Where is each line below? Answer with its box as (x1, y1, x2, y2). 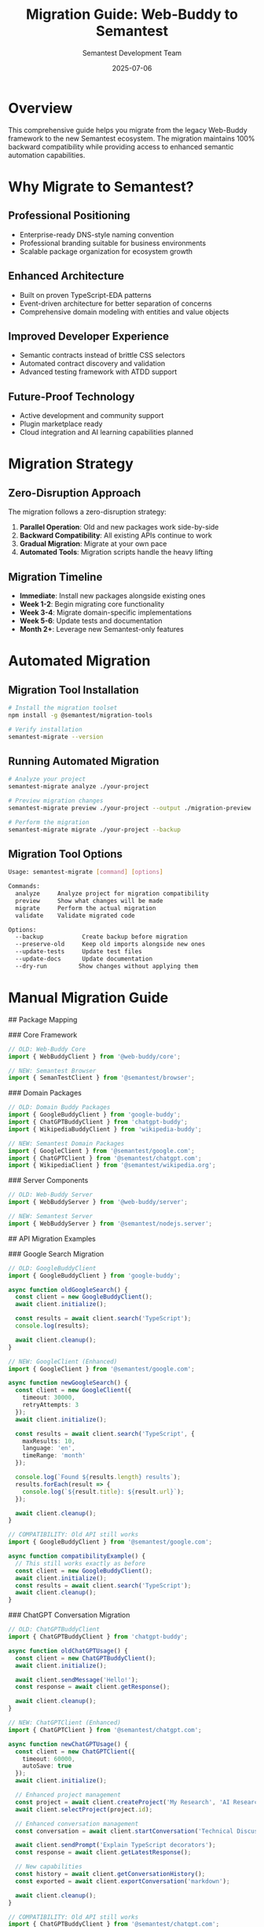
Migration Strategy (8, 455, 134, 473)
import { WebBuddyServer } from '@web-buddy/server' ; (8, 1198, 189, 1206)
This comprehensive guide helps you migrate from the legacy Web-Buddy (8, 125, 247, 134)
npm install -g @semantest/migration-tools (8, 711, 153, 719)
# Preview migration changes (8, 797, 104, 805)
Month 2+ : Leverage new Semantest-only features (19, 624, 185, 633)
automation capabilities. (8, 150, 86, 160)
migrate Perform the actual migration (15, 904, 156, 912)
